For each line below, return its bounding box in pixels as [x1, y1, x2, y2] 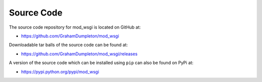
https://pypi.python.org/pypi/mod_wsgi [21, 68, 99, 75]
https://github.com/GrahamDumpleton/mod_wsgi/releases [21, 51, 138, 57]
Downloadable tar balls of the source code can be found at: [9, 42, 128, 48]
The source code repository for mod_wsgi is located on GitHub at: [9, 24, 141, 30]
